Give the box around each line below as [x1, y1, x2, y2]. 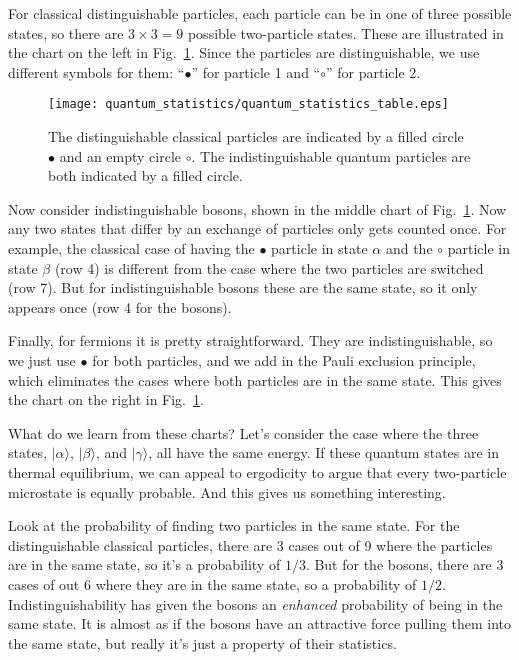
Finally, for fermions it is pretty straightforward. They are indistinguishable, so [8, 330, 493, 351]
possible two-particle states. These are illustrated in [187, 22, 504, 43]
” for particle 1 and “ [191, 61, 321, 82]
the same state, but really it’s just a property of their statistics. [8, 632, 397, 653]
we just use [8, 349, 76, 370]
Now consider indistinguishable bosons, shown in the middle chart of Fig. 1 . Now [8, 198, 507, 219]
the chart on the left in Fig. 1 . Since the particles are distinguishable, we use [8, 42, 480, 63]
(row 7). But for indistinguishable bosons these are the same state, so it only [8, 277, 478, 298]
